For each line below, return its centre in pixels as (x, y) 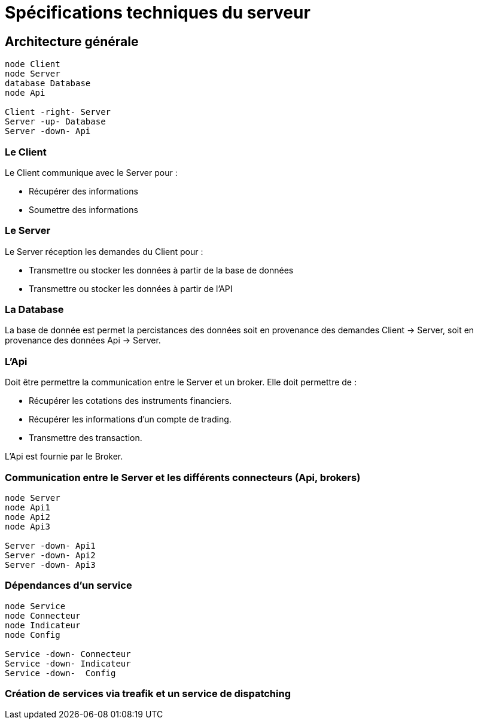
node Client (33, 64)
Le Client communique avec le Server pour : (91, 172)
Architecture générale (72, 41)
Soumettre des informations (83, 209)
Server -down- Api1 (50, 545)
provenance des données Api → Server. (83, 340)
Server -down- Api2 (50, 555)
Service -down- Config (60, 673)
